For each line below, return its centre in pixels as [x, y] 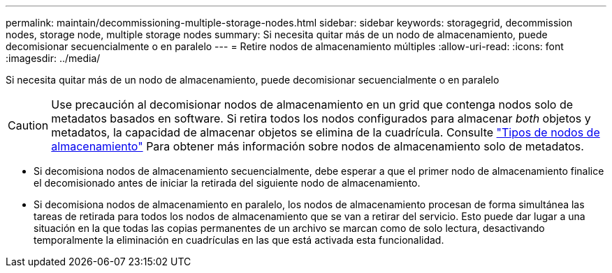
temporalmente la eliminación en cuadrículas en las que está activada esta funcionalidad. [239, 240]
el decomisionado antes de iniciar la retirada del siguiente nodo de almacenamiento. [227, 183]
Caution [28, 125]
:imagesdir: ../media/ [53, 58]
